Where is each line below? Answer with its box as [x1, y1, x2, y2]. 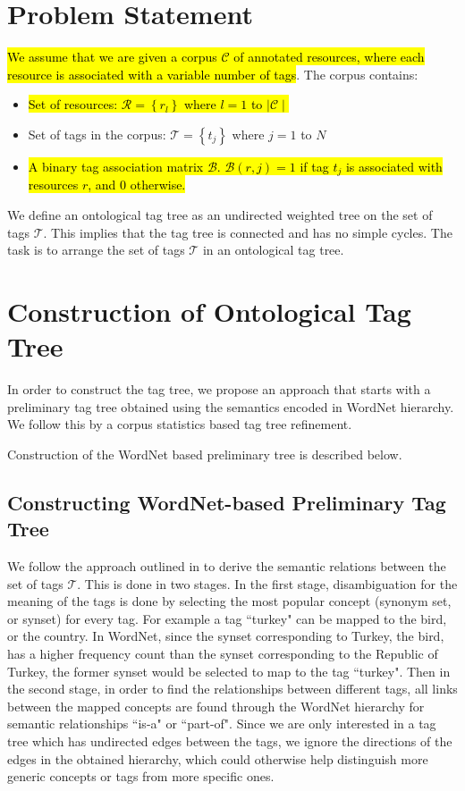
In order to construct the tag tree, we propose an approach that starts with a [7, 380, 431, 399]
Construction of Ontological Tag [7, 292, 411, 329]
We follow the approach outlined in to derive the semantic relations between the [7, 557, 446, 576]
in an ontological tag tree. [202, 240, 344, 259]
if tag [300, 156, 329, 175]
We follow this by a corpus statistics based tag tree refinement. [7, 415, 352, 433]
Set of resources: [28, 95, 118, 114]
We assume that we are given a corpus [7, 47, 217, 66]
